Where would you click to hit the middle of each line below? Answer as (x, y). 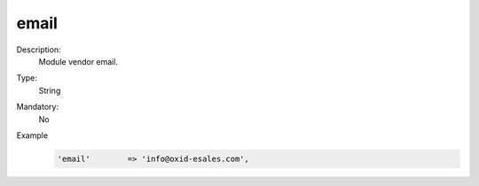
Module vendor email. (79, 61)
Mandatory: (38, 107)
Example (32, 135)
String (50, 90)
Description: (39, 50)
